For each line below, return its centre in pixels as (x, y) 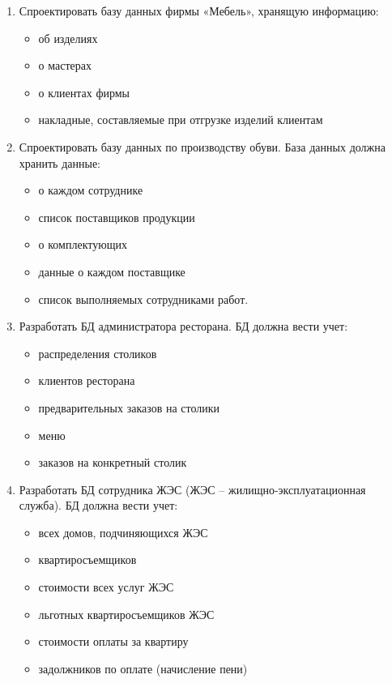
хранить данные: (60, 162)
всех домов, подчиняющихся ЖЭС (123, 532)
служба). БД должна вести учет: (98, 505)
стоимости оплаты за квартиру (113, 641)
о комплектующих (83, 244)
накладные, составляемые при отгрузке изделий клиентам (181, 120)
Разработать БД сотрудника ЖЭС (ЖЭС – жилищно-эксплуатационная (192, 489)
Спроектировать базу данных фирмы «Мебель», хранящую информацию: (199, 11)
